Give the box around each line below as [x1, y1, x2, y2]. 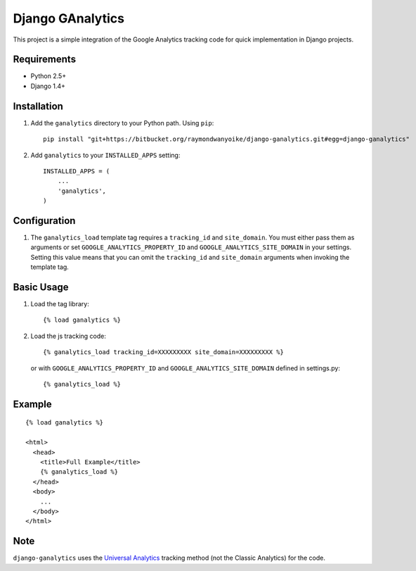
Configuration [13, 215, 76, 227]
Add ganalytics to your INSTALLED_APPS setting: [30, 151, 181, 159]
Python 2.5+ [30, 72, 67, 80]
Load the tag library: [30, 300, 89, 308]
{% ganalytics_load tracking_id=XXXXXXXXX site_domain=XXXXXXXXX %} [43, 349, 284, 356]
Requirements [13, 54, 77, 65]
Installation [13, 100, 63, 112]
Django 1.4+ [30, 82, 66, 90]
